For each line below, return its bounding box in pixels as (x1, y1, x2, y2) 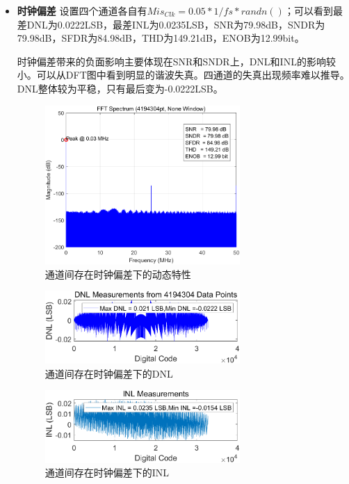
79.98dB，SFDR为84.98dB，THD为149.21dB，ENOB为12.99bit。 (17, 31, 305, 45)
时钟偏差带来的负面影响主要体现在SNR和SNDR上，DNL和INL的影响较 (17, 54, 336, 68)
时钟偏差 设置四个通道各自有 (17, 3, 147, 17)
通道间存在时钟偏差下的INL (44, 465, 170, 480)
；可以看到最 (284, 3, 343, 17)
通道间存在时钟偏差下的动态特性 (44, 266, 191, 281)
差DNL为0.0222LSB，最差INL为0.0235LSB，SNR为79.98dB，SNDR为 (17, 17, 325, 31)
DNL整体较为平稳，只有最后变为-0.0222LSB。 (17, 81, 223, 95)
